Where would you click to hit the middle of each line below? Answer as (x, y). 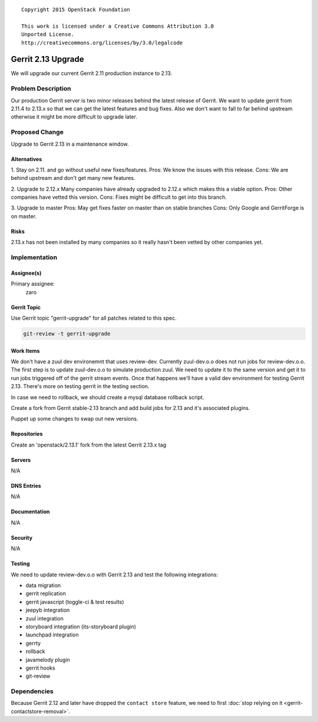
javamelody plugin (48, 659)
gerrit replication (46, 593)
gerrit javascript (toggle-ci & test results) (75, 602)
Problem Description (41, 88)
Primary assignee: (33, 284)
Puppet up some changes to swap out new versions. (74, 419)
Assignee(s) (26, 273)
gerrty (33, 643)
